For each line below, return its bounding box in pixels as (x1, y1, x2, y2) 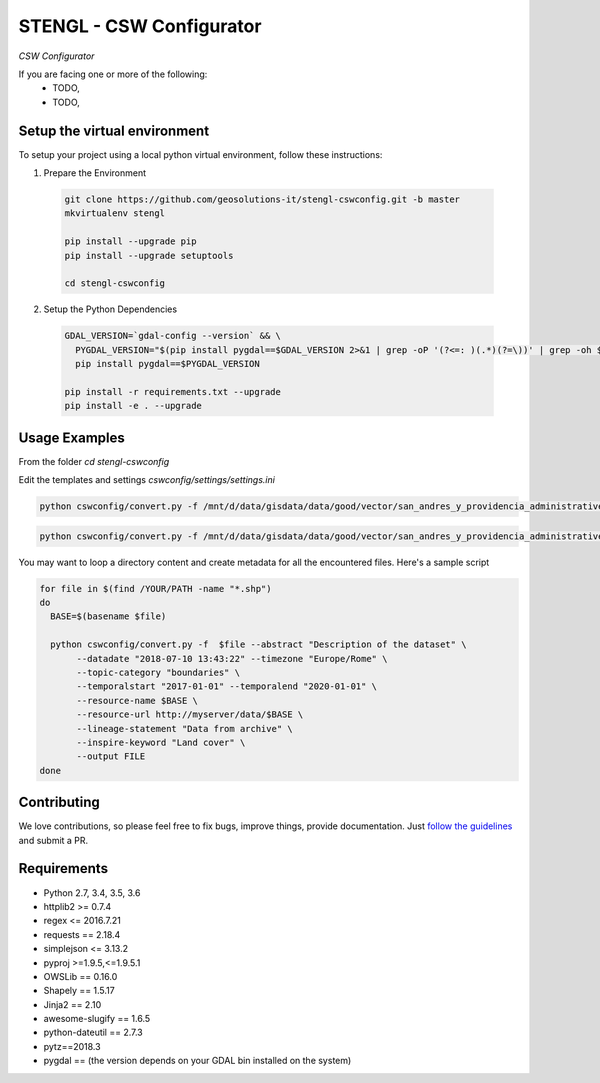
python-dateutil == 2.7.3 (43, 1026, 144, 1039)
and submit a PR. (18, 834, 89, 846)
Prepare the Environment (43, 167, 147, 179)
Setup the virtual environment (18, 122, 210, 139)
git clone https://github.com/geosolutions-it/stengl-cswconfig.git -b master (64, 194, 460, 205)
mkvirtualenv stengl (64, 208, 165, 219)
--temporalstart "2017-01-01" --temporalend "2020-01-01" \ (76, 681, 378, 692)
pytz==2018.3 (43, 1040, 101, 1052)
